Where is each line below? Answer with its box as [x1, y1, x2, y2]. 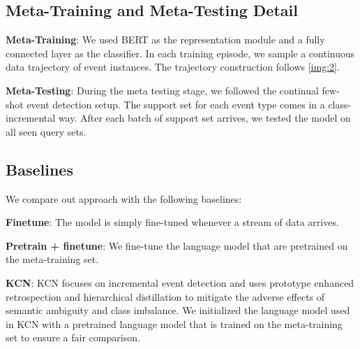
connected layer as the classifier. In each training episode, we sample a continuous [6, 45, 355, 60]
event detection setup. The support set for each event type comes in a [27, 97, 325, 111]
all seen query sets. [6, 124, 87, 138]
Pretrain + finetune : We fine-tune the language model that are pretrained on [6, 238, 348, 252]
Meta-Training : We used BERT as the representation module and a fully [6, 32, 325, 47]
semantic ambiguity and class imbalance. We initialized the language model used [6, 303, 350, 318]
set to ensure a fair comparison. [6, 330, 140, 345]
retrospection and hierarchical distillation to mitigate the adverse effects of [6, 289, 325, 304]
